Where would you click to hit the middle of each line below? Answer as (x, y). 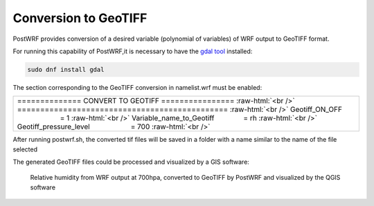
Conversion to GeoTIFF (80, 18)
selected (25, 149)
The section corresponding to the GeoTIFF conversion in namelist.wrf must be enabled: (137, 87)
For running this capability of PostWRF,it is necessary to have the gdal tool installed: (133, 51)
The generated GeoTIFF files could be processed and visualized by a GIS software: (131, 162)
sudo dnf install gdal (66, 69)
